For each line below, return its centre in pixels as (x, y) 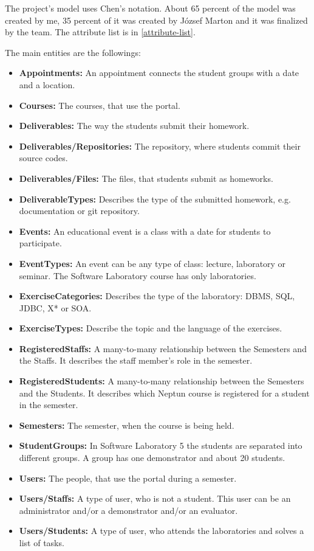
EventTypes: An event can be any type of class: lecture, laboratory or (152, 263)
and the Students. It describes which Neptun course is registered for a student (164, 393)
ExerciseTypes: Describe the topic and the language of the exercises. (151, 328)
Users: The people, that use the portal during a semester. (128, 478)
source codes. (43, 158)
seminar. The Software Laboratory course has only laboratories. (138, 275)
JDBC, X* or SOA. (55, 307)
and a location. (47, 84)
